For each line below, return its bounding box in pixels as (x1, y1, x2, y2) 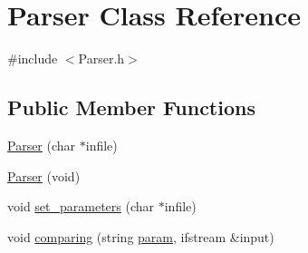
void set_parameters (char (7, 197, 155, 216)
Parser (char (7, 135, 76, 154)
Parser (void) (7, 166, 81, 185)
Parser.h (78, 49, 125, 68)
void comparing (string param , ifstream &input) (7, 227, 274, 246)
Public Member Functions (7, 93, 255, 122)
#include (7, 49, 58, 68)
